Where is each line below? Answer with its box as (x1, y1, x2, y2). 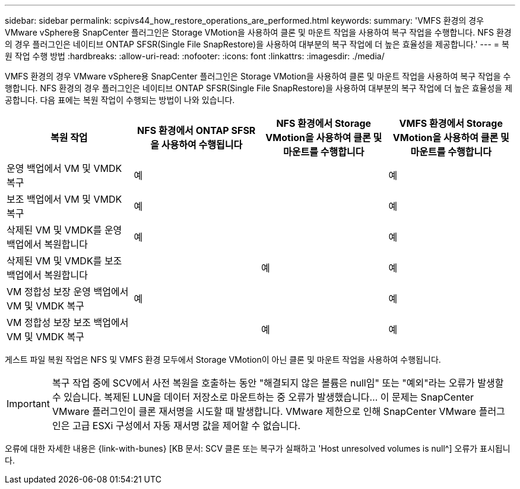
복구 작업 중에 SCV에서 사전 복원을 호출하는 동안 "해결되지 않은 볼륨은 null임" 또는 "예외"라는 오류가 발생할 (52, 377, 504, 389)
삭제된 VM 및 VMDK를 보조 (7, 255, 122, 267)
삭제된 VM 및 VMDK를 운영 (7, 224, 122, 236)
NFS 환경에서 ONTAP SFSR (137, 124, 256, 136)
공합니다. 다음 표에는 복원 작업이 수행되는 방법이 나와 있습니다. (5, 95, 235, 105)
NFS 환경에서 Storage (276, 117, 372, 129)
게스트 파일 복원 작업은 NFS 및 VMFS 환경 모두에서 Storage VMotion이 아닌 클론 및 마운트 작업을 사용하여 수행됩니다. (5, 354, 441, 365)
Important (7, 398, 50, 410)
